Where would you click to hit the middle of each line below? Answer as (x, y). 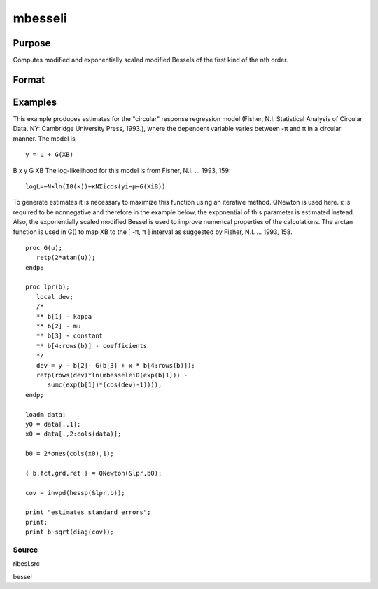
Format (29, 79)
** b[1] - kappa (64, 316)
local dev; (55, 297)
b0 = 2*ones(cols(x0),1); (70, 454)
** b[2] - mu (58, 326)
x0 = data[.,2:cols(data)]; (73, 434)
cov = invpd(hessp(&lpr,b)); (75, 493)
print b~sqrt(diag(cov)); (70, 532)
